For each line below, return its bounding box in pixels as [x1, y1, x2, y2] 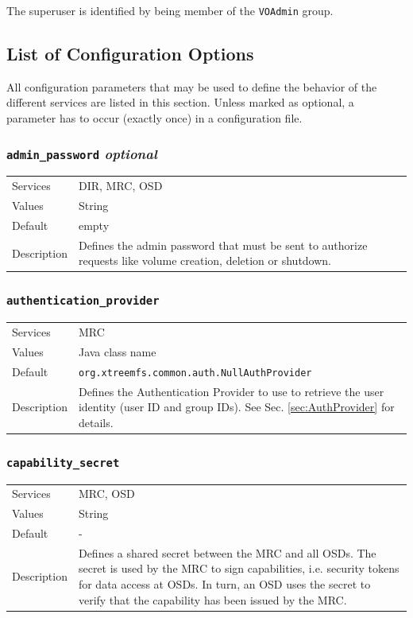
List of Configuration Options [6, 41, 254, 66]
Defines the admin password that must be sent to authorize [78, 236, 368, 253]
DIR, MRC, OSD [78, 177, 163, 194]
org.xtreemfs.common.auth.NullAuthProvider [78, 367, 312, 379]
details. [78, 414, 114, 430]
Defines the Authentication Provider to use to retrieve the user [78, 383, 384, 399]
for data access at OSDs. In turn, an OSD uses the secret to [78, 576, 371, 593]
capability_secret [6, 456, 120, 469]
